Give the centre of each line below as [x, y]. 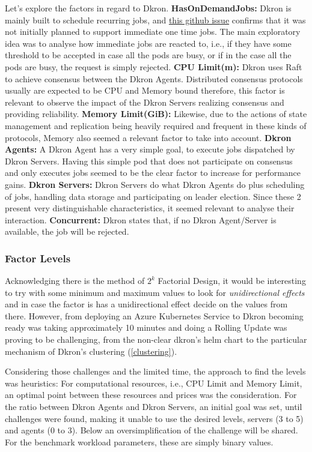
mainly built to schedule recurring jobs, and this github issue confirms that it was [155, 20]
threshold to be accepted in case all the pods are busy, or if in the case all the [148, 55]
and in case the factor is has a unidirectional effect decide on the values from [146, 304]
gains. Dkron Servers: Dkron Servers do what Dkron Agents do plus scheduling [155, 184]
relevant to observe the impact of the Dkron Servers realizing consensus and [145, 102]
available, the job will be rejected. [67, 231]
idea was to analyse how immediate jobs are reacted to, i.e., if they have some [148, 43]
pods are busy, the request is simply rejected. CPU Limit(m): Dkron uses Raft [154, 66]
